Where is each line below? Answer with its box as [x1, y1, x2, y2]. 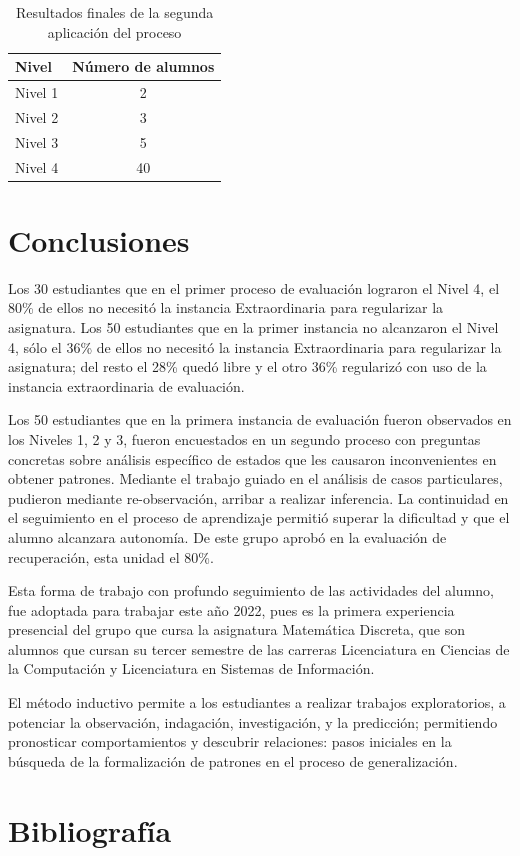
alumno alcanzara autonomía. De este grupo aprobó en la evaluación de [8, 526, 447, 547]
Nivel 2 [15, 106, 59, 127]
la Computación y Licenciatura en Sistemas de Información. [8, 658, 375, 679]
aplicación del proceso [47, 21, 182, 42]
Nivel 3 [15, 131, 59, 152]
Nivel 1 [15, 82, 59, 103]
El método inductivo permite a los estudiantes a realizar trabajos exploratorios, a [8, 692, 506, 713]
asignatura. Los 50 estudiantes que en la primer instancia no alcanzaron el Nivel [8, 316, 499, 337]
